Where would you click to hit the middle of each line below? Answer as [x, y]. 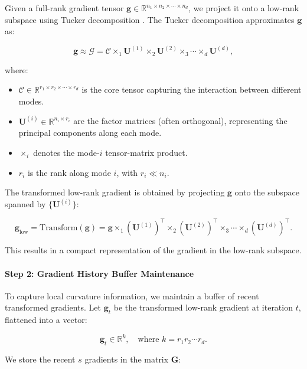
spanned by [25, 204]
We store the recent [40, 359]
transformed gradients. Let [53, 307]
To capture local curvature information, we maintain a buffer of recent [132, 295]
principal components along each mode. [90, 133]
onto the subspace [267, 192]
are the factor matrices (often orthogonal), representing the [180, 121]
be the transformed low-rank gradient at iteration [203, 307]
